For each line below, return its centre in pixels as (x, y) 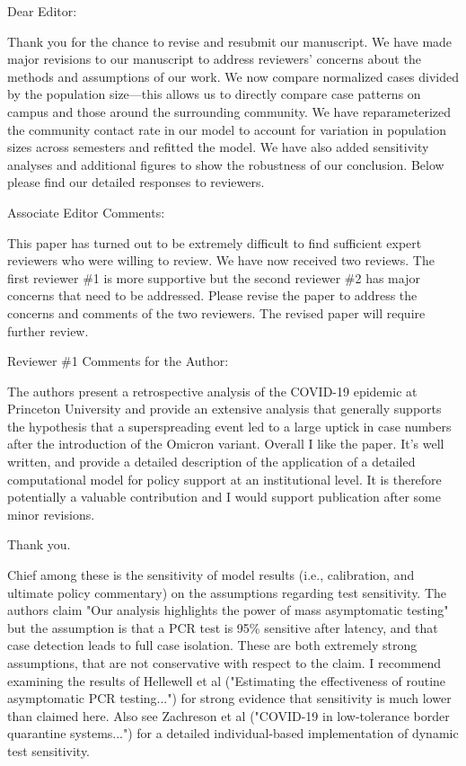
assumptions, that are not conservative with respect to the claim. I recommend (224, 663)
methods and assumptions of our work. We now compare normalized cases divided (233, 76)
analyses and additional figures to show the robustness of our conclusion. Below (226, 164)
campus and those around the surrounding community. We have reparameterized (229, 111)
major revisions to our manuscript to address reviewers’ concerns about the (214, 59)
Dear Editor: (42, 11)
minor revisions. (51, 514)
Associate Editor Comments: (86, 212)
